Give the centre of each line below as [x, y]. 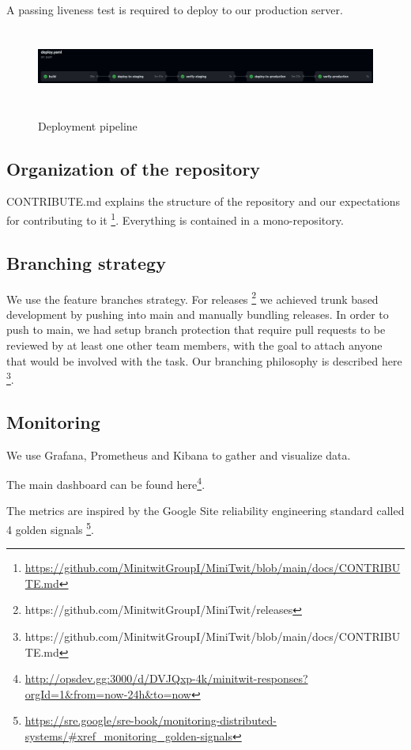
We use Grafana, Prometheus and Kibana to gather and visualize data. [179, 455]
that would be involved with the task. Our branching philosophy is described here [204, 360]
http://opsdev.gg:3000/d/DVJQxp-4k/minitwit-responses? [166, 678]
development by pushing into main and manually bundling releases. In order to [198, 314]
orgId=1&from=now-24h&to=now [108, 693]
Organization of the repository [134, 168]
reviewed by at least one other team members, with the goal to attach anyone [194, 345]
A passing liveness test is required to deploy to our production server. [175, 9]
